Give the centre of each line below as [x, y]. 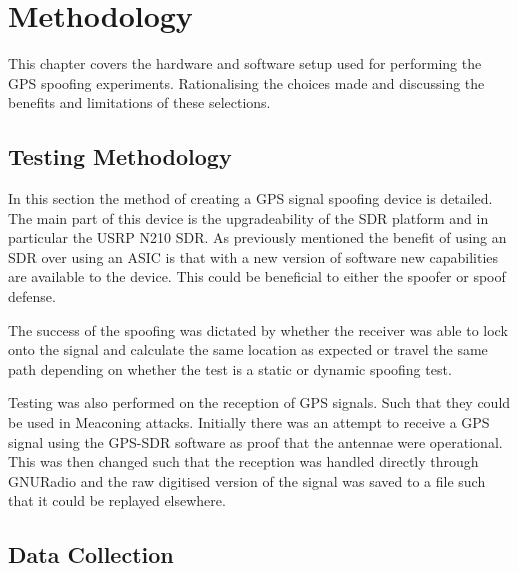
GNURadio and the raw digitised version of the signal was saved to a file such [247, 480]
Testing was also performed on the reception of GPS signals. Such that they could [259, 402]
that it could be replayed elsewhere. [117, 500]
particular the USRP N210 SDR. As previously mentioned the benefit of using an [257, 237]
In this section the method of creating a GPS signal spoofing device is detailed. [250, 198]
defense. [32, 296]
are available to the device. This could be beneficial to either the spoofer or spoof [257, 276]
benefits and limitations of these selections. [139, 102]
